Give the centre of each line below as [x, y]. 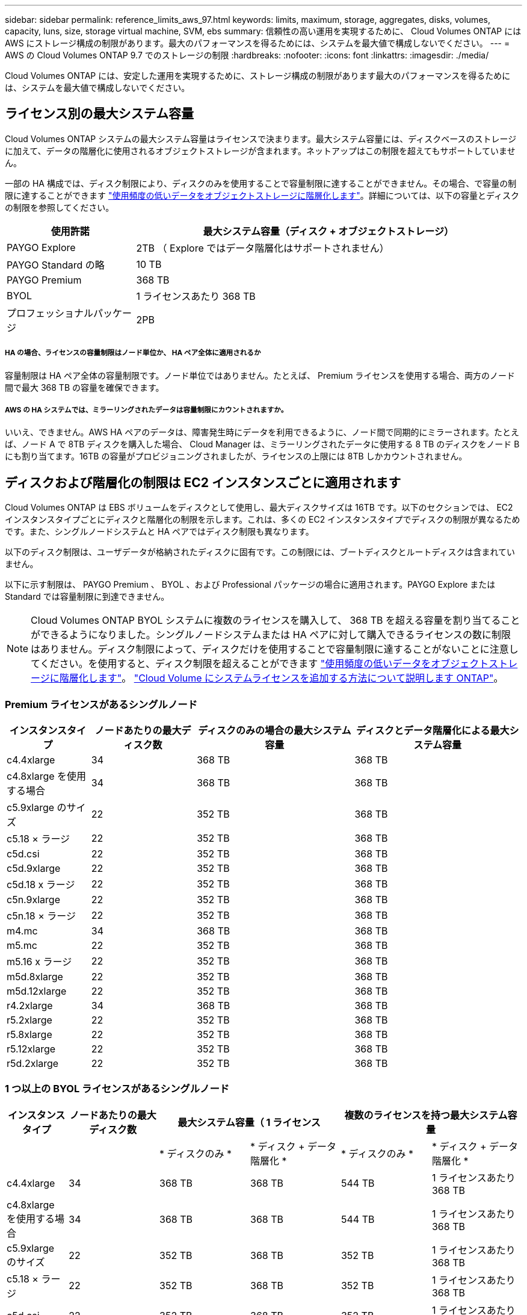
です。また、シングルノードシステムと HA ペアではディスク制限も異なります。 [159, 532]
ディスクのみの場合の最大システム [275, 730]
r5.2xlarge [29, 1020]
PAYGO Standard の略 [56, 265]
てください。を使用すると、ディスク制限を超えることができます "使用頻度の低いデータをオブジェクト [260, 664]
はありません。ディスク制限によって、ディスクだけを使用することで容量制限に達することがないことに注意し [275, 649]
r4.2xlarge [30, 1006]
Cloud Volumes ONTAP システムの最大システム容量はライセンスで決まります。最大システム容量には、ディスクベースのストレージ [261, 138]
